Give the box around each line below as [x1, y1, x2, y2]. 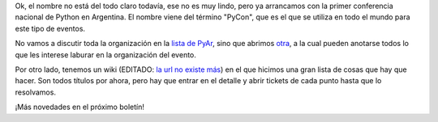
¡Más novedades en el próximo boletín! [15, 102, 145, 112]
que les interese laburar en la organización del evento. [15, 49, 196, 60]
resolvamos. [15, 87, 57, 97]
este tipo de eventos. [15, 23, 85, 33]
